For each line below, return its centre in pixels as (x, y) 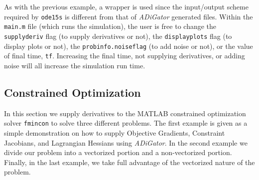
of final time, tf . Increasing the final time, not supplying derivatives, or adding (125, 56)
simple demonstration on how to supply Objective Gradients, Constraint (115, 132)
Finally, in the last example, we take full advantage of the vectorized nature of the (129, 162)
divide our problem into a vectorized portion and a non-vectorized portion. (118, 152)
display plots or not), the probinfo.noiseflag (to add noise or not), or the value (129, 46)
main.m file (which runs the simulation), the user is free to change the (110, 26)
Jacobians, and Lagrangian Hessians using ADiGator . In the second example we (126, 142)
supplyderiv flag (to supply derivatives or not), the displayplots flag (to (118, 36)
